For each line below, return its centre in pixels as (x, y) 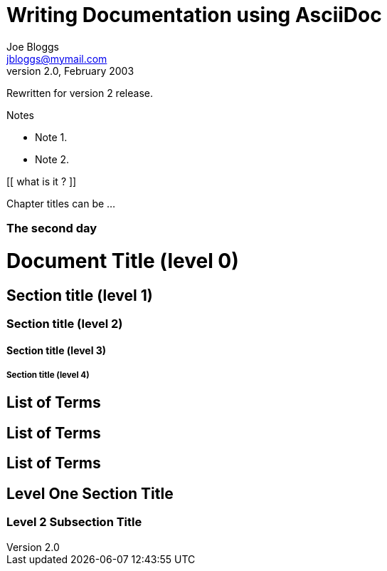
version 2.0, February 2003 (70, 71)
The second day (52, 228)
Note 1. (51, 137)
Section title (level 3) (57, 350)
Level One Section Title (90, 493)
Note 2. (52, 159)
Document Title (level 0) (123, 261)
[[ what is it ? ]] (42, 181)
